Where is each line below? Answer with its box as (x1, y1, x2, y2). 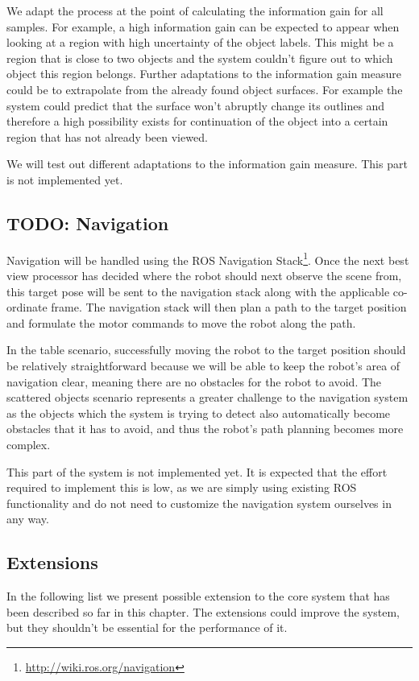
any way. (6, 510, 49, 527)
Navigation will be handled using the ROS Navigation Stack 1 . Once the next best (6, 249, 409, 268)
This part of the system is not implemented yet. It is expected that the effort (6, 463, 388, 480)
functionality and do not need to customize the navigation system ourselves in (6, 494, 392, 511)
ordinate (6, 299, 48, 316)
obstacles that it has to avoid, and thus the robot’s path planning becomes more (6, 420, 404, 437)
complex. (6, 435, 51, 452)
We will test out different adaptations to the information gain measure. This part (6, 155, 408, 172)
